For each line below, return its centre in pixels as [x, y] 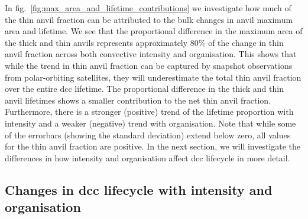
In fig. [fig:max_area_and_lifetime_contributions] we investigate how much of [148, 8]
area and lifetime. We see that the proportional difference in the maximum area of [154, 31]
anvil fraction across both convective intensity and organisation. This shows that [151, 54]
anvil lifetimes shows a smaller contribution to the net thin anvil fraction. [138, 100]
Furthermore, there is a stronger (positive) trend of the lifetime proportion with [149, 112]
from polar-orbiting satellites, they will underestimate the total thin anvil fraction [153, 77]
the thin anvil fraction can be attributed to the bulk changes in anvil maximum [149, 19]
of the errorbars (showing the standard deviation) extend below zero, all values [148, 135]
